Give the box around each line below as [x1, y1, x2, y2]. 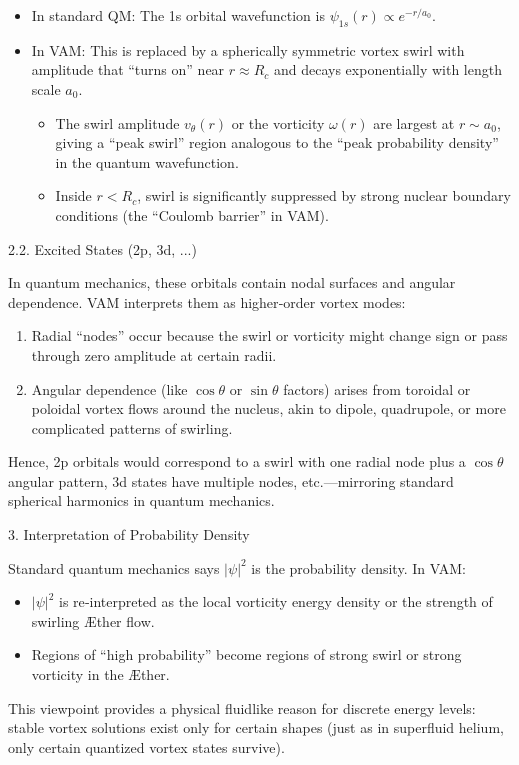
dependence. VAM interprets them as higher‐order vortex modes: [8, 291, 406, 312]
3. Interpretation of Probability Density [8, 524, 250, 545]
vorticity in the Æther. [31, 664, 170, 685]
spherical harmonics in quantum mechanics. [8, 490, 275, 511]
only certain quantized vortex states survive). [8, 736, 285, 757]
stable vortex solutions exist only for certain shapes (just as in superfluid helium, [8, 717, 504, 738]
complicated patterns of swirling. [31, 417, 233, 438]
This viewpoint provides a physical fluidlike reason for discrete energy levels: [8, 697, 476, 718]
